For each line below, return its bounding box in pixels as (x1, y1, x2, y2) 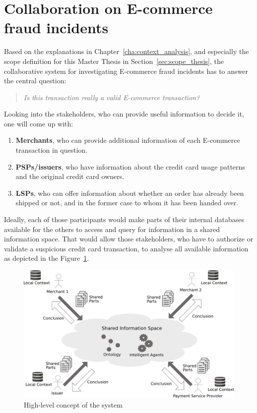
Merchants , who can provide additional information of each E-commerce (15, 135, 240, 145)
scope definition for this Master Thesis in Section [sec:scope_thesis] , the (4, 56, 224, 66)
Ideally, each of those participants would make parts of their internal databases (4, 214, 244, 225)
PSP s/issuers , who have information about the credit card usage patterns (15, 161, 245, 172)
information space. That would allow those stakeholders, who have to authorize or (4, 234, 254, 244)
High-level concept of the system (24, 400, 123, 410)
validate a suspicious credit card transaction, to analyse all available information (4, 243, 249, 253)
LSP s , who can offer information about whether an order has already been (15, 187, 244, 198)
